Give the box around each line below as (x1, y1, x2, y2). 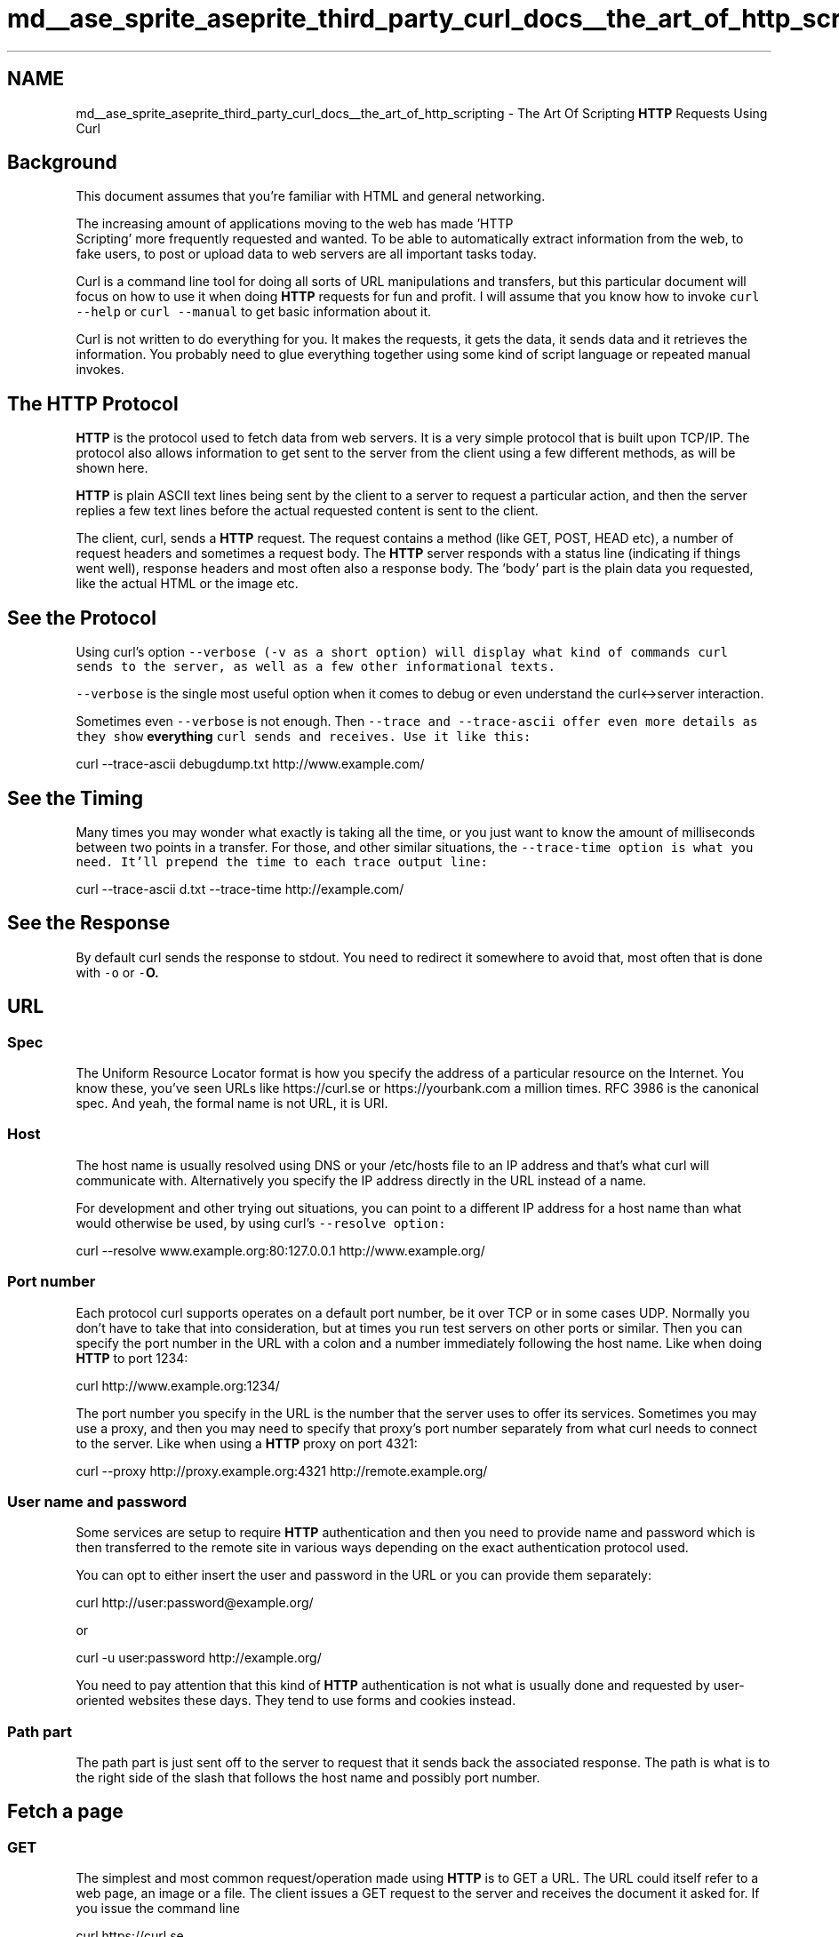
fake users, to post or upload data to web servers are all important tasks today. (76, 246, 537, 262)
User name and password (7, 1492, 188, 1511)
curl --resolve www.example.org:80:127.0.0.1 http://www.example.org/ (76, 1242, 485, 1258)
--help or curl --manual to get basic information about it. (76, 304, 432, 320)
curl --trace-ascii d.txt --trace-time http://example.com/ (76, 881, 404, 897)
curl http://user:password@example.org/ (76, 1595, 314, 1611)
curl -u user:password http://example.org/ (76, 1650, 322, 1666)
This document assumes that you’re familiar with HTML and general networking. (76, 188, 546, 204)
